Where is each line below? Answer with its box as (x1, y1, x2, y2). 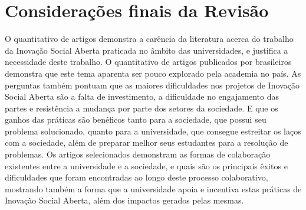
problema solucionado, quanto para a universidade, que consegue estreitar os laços (5, 124, 301, 137)
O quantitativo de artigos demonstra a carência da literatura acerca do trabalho (5, 32, 294, 45)
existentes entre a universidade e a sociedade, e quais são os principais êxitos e (5, 159, 288, 172)
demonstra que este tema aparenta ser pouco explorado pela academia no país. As (5, 67, 301, 79)
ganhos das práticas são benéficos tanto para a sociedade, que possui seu (5, 113, 266, 126)
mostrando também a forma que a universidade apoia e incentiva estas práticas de (5, 182, 302, 195)
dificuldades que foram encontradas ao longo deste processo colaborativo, (5, 171, 268, 183)
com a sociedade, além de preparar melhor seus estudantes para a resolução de (5, 136, 288, 149)
